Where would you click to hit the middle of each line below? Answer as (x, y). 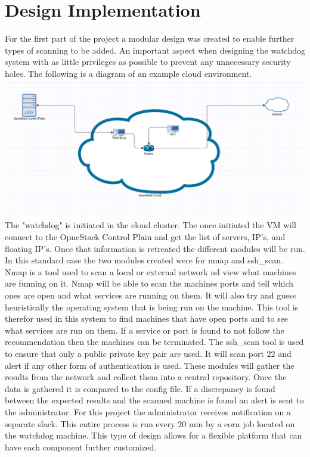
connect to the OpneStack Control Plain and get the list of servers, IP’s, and (145, 237)
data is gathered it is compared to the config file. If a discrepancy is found (140, 388)
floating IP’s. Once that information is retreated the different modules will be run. (155, 248)
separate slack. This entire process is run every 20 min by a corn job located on (150, 423)
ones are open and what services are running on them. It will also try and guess (151, 295)
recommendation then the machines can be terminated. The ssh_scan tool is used (154, 342)
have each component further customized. (81, 447)
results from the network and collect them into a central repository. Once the (146, 377)
